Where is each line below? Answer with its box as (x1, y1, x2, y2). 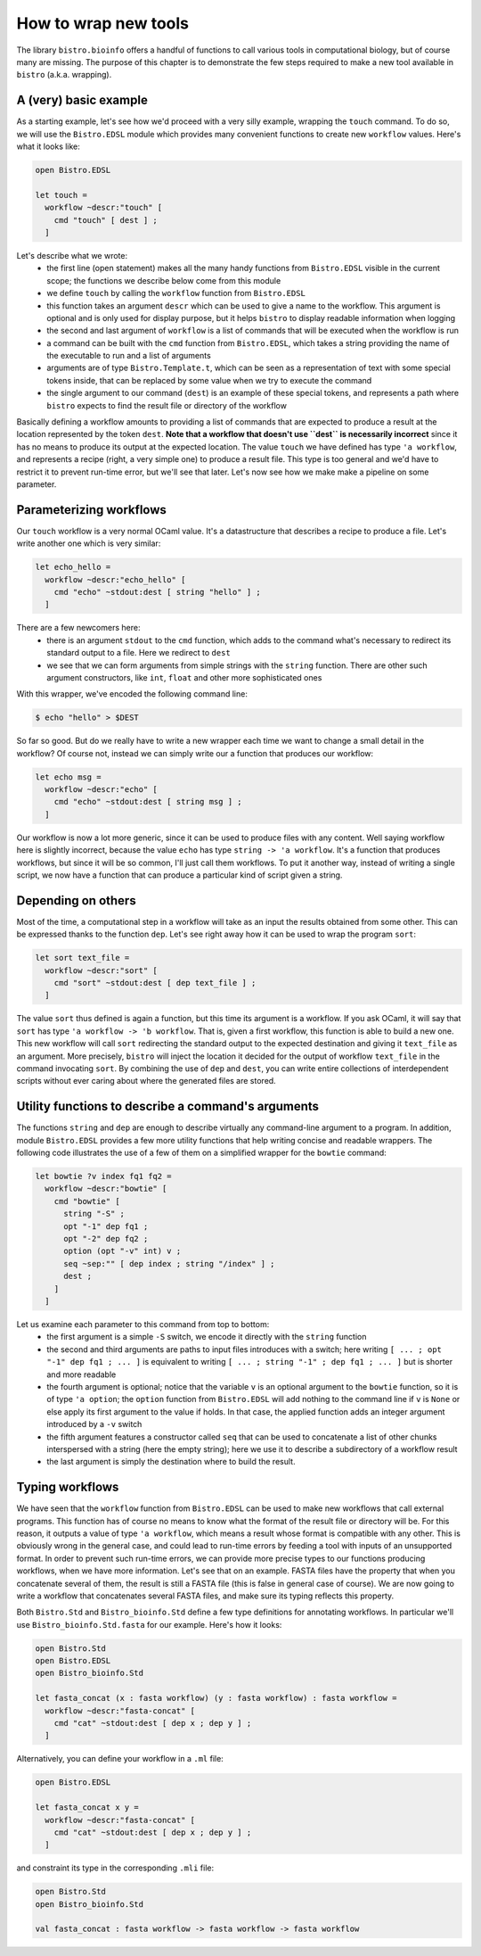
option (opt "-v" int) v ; (63, 1246, 182, 1257)
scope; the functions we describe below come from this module (46, 275, 281, 285)
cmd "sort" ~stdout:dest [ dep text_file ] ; (53, 978, 257, 988)
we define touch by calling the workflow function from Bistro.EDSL (46, 288, 306, 299)
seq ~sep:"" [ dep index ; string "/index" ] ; (63, 1259, 275, 1268)
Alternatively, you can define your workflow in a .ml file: (16, 1754, 224, 1764)
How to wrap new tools (16, 13, 190, 33)
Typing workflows (16, 1480, 119, 1495)
